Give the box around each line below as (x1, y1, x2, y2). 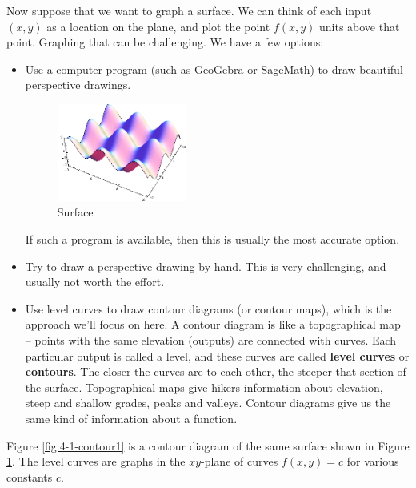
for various (346, 453, 399, 470)
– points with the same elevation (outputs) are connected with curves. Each (25, 331, 397, 348)
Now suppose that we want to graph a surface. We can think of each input (6, 2, 372, 18)
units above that (318, 18, 400, 34)
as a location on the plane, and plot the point (46, 18, 270, 34)
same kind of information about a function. (25, 409, 238, 426)
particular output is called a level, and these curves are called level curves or (25, 347, 410, 364)
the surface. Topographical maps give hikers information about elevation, (25, 378, 383, 395)
